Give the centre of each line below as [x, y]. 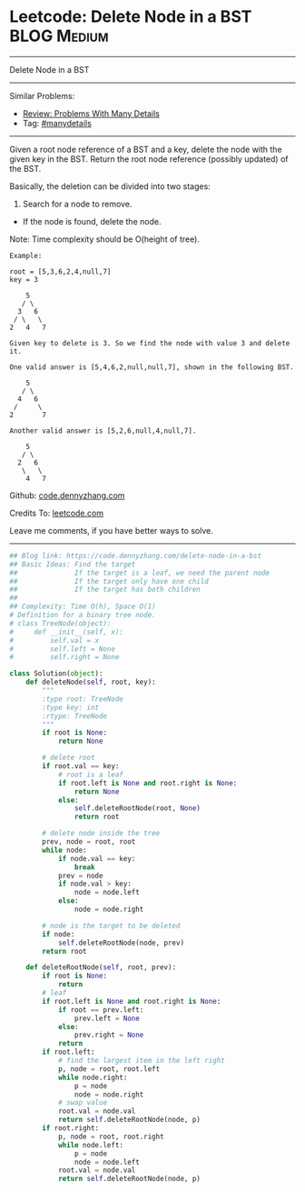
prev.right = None [109, 1035]
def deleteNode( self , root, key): [91, 682]
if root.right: [71, 1128]
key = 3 [24, 279]
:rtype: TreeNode [74, 716]
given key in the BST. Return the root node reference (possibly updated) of [149, 159]
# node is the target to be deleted [111, 926]
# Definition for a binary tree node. [83, 616]
